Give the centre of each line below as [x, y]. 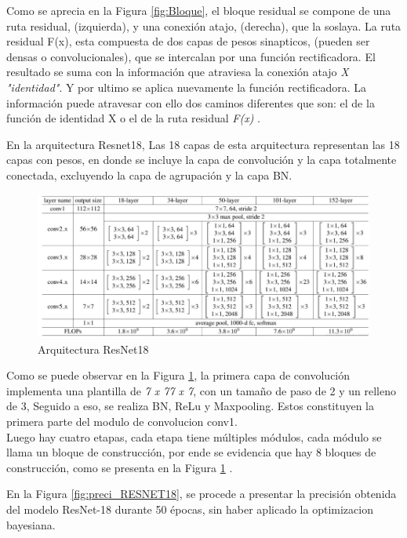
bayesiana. [31, 524]
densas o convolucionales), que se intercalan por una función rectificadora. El [191, 56]
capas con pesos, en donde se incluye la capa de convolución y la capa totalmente [202, 160]
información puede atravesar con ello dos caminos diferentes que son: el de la [191, 102]
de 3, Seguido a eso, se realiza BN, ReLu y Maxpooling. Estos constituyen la [191, 406]
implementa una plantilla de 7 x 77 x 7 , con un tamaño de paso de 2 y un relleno [201, 390]
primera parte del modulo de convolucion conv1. [122, 421]
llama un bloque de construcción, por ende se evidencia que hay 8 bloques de [191, 452]
